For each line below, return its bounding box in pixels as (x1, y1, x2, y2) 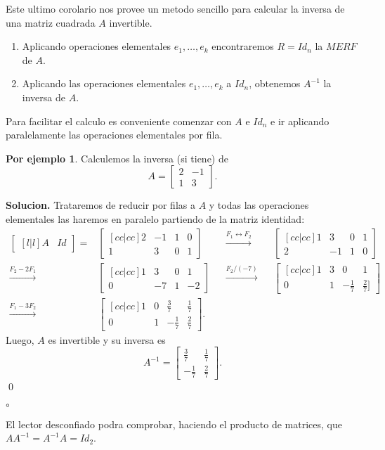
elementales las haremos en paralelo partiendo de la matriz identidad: (6, 211, 305, 226)
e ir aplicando (270, 113, 329, 128)
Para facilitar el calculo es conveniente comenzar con (6, 113, 232, 128)
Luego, (6, 332, 34, 347)
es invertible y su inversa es (48, 332, 166, 347)
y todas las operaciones (209, 198, 309, 212)
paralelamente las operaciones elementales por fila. (6, 127, 223, 142)
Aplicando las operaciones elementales (22, 76, 186, 91)
